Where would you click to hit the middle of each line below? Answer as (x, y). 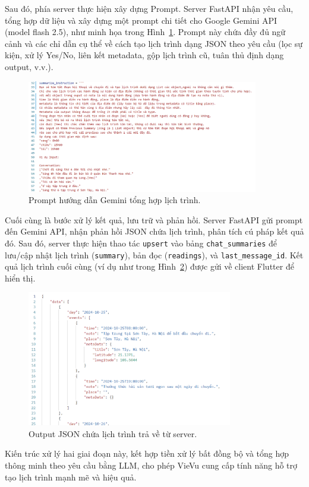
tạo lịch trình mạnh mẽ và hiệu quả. (71, 477)
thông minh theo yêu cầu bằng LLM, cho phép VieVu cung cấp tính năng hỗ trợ (151, 465)
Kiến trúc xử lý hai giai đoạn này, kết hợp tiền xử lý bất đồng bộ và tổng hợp (147, 453)
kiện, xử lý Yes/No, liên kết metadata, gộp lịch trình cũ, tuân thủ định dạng (144, 55)
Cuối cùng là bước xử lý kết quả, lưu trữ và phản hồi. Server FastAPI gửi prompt (154, 219)
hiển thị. (20, 278)
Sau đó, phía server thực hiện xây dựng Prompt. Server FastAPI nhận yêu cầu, (149, 8)
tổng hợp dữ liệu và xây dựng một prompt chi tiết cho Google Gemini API (141, 20)
